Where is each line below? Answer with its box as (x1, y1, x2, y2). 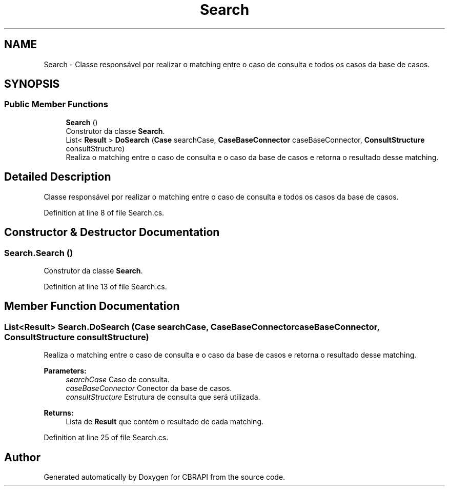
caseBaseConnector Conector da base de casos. (66, 384, 232, 393)
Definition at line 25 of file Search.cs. (44, 433, 169, 442)
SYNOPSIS (4, 77, 60, 91)
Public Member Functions (4, 99, 108, 110)
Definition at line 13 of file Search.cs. (44, 282, 167, 291)
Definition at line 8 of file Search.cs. (44, 208, 165, 217)
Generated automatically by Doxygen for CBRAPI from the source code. (44, 472, 285, 481)
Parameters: (44, 366, 87, 376)
